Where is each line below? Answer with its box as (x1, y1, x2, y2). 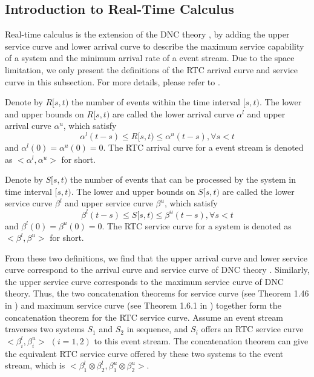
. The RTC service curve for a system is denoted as (102, 219, 292, 232)
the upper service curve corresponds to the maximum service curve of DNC (5, 275, 284, 287)
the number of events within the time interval (71, 96, 240, 108)
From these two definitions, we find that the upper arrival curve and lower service (5, 251, 308, 264)
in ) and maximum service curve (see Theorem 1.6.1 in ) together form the (5, 299, 281, 312)
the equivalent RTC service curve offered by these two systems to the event (5, 347, 284, 359)
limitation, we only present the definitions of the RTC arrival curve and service (5, 63, 298, 76)
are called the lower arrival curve (113, 107, 234, 120)
